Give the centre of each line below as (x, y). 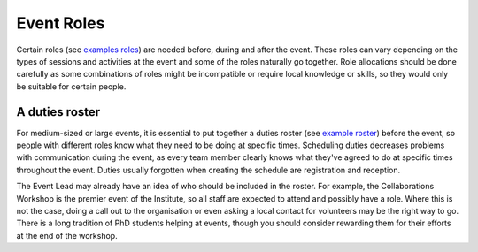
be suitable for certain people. (71, 86)
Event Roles (61, 23)
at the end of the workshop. (67, 235)
